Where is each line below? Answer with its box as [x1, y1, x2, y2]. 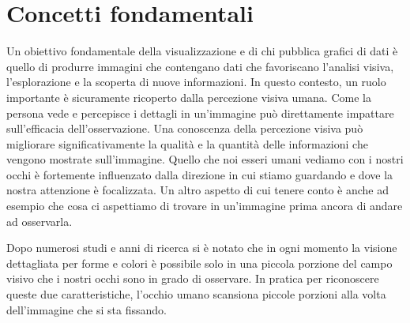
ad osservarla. [6, 212, 73, 229]
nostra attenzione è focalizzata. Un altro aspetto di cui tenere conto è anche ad [6, 182, 389, 198]
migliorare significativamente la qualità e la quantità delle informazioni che [6, 135, 368, 152]
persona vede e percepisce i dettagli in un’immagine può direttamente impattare [6, 104, 394, 121]
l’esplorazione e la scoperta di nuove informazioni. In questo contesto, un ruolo [6, 73, 386, 90]
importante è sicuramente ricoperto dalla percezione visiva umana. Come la [6, 88, 371, 105]
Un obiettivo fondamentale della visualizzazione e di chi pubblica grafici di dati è [6, 43, 398, 59]
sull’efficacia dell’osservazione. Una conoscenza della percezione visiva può [6, 120, 363, 137]
